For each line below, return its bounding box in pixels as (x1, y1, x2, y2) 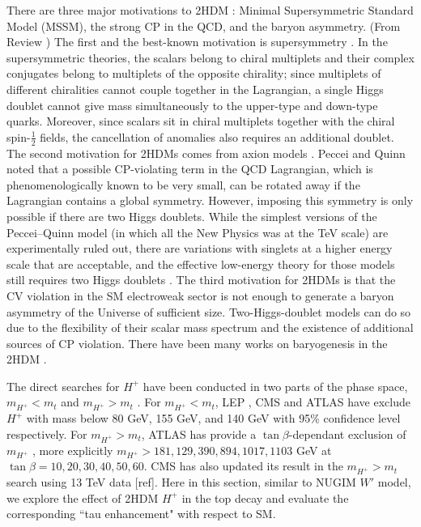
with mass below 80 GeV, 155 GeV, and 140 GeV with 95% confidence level (26, 410, 401, 427)
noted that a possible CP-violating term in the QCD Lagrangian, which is (6, 160, 373, 177)
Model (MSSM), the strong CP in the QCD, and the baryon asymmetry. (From (6, 17, 401, 34)
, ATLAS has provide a (141, 425, 257, 442)
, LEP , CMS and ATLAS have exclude (215, 393, 410, 410)
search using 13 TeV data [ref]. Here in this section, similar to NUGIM (6, 474, 356, 491)
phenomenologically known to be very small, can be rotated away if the (6, 176, 360, 193)
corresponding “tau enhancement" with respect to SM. (6, 505, 276, 522)
